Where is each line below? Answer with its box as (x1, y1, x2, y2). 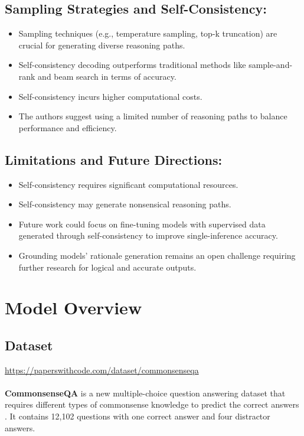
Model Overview (5, 295, 142, 320)
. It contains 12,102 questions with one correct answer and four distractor (5, 410, 270, 422)
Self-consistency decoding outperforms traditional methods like (18, 58, 246, 71)
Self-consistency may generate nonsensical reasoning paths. (18, 198, 231, 210)
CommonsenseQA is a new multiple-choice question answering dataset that (5, 386, 286, 399)
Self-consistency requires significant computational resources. (18, 178, 238, 190)
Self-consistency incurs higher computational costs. (18, 90, 202, 102)
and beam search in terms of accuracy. (38, 70, 176, 82)
